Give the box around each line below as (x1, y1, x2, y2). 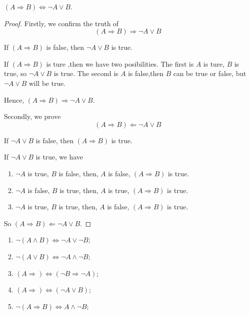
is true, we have (35, 152, 83, 162)
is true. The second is (54, 68, 119, 79)
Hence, (4, 94, 24, 105)
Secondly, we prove (4, 111, 61, 121)
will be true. (29, 78, 66, 88)
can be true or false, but (173, 68, 247, 79)
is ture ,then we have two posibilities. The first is (46, 58, 194, 69)
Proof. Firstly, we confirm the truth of (4, 18, 119, 28)
